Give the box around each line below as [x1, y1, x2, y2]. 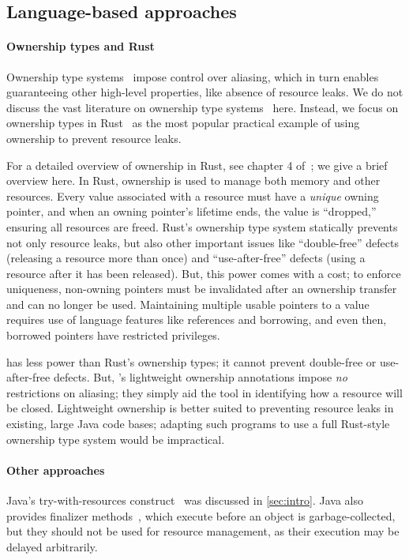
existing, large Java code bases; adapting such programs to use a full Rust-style [6, 415, 390, 432]
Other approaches [6, 461, 105, 478]
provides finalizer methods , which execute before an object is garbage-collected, [6, 507, 396, 524]
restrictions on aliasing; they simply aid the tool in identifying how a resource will [6, 384, 403, 400]
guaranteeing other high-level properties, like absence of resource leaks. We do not [6, 84, 403, 100]
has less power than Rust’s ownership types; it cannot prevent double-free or [6, 353, 377, 370]
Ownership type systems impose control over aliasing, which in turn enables [6, 68, 379, 85]
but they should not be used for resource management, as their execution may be [6, 523, 400, 539]
